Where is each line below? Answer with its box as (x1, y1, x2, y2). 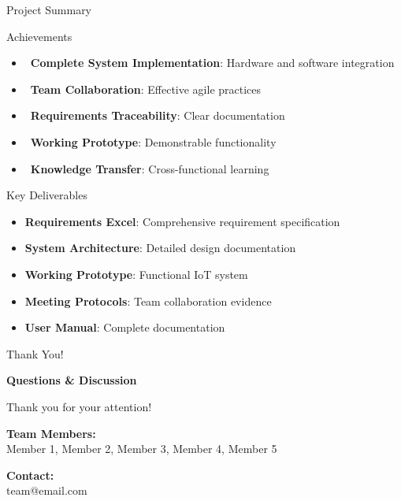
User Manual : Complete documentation (24, 319, 225, 336)
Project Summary (6, 2, 92, 17)
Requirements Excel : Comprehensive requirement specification (24, 213, 340, 229)
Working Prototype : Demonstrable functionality (30, 133, 277, 150)
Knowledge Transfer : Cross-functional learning (30, 160, 269, 176)
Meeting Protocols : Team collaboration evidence (24, 292, 272, 309)
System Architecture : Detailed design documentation (24, 239, 296, 256)
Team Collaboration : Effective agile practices (30, 80, 262, 97)
